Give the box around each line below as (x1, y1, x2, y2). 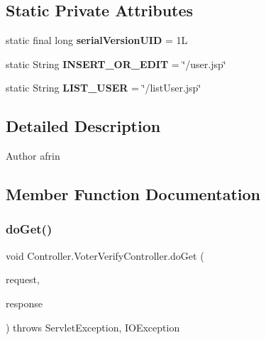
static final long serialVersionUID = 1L (6, 33, 188, 48)
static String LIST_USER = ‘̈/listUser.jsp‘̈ (6, 80, 201, 95)
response (6, 295, 43, 310)
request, (6, 272, 40, 287)
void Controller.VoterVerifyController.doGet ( (6, 248, 204, 263)
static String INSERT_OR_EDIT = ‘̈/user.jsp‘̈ (6, 56, 226, 71)
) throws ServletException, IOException (6, 319, 180, 334)
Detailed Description (6, 115, 161, 137)
